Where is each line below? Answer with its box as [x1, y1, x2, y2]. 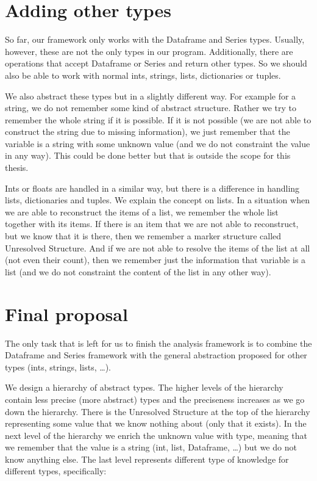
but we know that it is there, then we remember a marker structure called [5, 230, 282, 242]
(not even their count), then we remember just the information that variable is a [5, 253, 306, 266]
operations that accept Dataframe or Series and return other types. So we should [5, 57, 307, 70]
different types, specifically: [5, 465, 107, 477]
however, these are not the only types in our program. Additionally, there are [5, 45, 293, 57]
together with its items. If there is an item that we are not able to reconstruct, [5, 217, 299, 230]
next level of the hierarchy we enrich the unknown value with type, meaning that [5, 429, 307, 441]
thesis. [5, 161, 29, 174]
